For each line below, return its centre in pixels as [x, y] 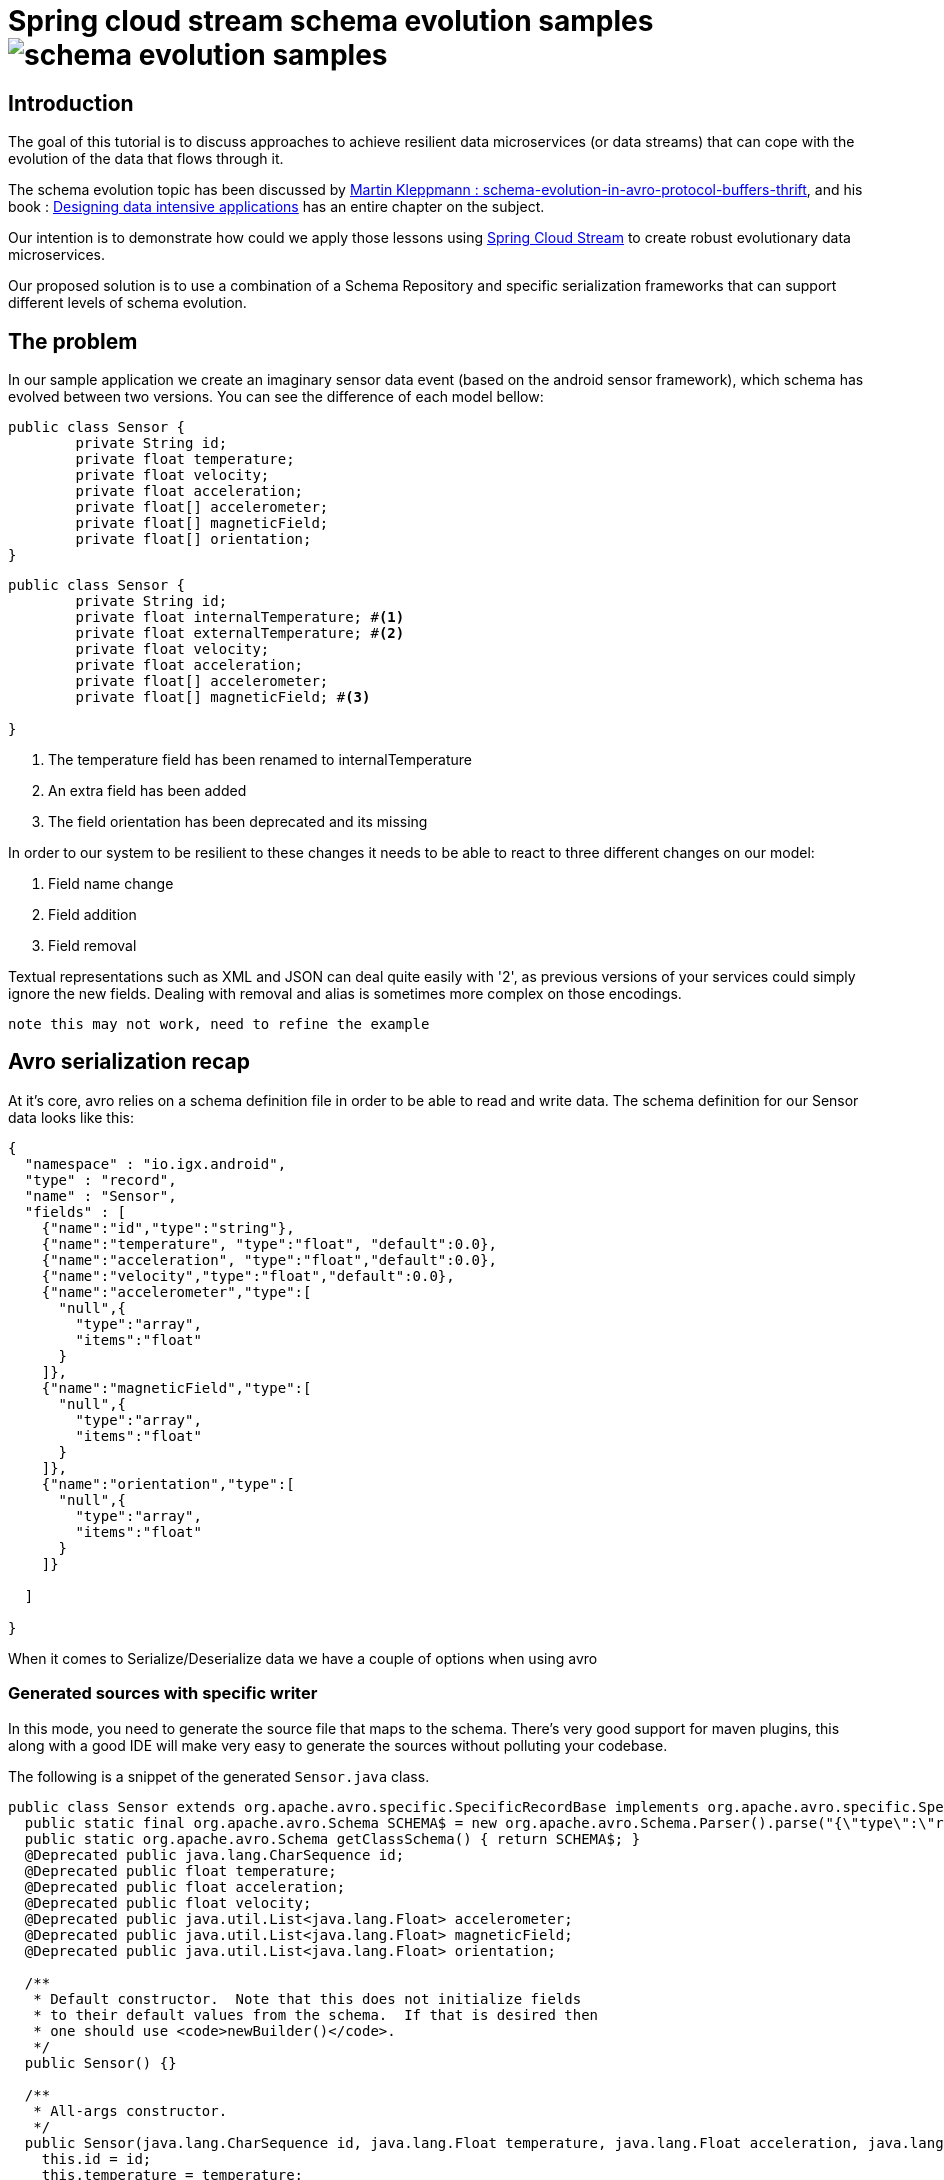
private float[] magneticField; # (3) [223, 697]
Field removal [92, 946]
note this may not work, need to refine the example [219, 1024]
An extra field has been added [147, 791]
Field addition [92, 915]
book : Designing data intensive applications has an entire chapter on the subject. [276, 207]
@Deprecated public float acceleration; [185, 1886]
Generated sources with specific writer [163, 1693]
